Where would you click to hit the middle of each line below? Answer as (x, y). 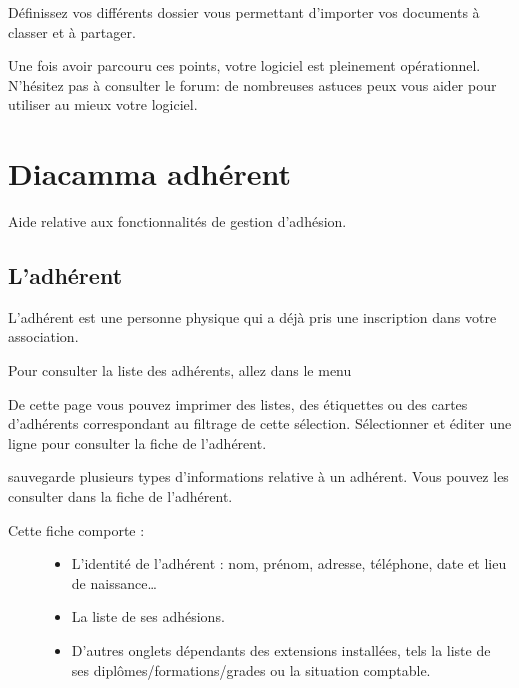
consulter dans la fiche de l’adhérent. (120, 496)
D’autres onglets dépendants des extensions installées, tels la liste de (281, 650)
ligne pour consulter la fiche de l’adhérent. (137, 442)
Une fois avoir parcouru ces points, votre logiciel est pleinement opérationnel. (244, 65)
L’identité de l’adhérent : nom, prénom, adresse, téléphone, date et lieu (289, 563)
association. (43, 336)
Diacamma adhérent (149, 173)
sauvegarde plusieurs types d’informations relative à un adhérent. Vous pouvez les (258, 476)
